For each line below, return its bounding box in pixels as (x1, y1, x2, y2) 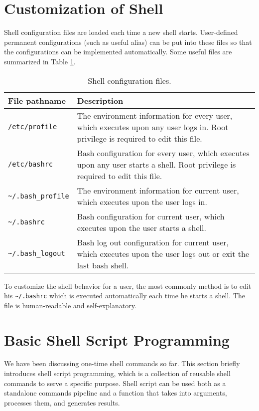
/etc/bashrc (8, 160, 53, 168)
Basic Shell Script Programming (4, 329, 230, 350)
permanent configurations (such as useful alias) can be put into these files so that (4, 36, 252, 47)
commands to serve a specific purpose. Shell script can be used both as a (4, 378, 226, 388)
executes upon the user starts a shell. (77, 221, 206, 233)
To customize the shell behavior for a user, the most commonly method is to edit (4, 280, 252, 291)
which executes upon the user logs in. (77, 196, 207, 207)
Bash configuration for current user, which (77, 210, 225, 222)
